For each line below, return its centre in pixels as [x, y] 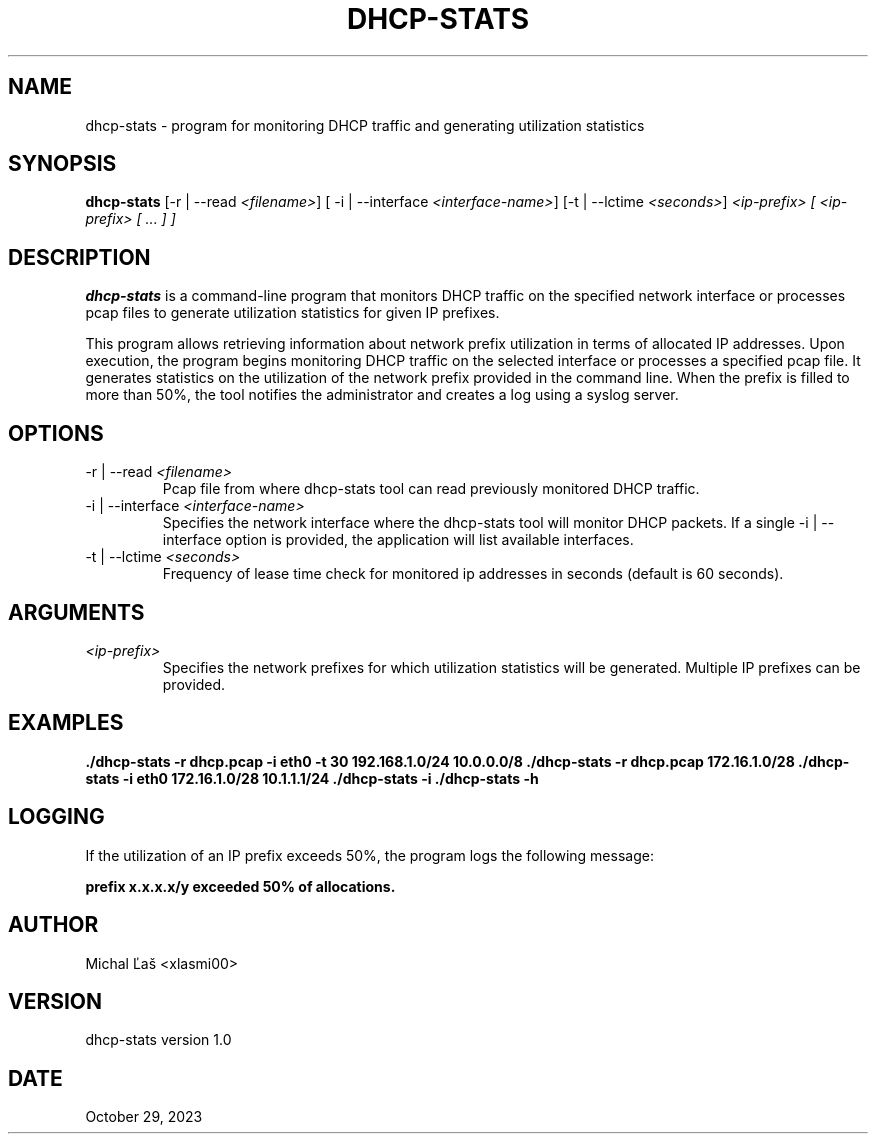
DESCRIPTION [79, 257]
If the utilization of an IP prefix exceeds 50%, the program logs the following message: [369, 855]
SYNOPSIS [62, 164]
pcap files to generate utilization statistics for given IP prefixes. [292, 313]
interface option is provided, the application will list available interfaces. [398, 540]
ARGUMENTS [76, 612]
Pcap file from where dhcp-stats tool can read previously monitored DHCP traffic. [431, 489]
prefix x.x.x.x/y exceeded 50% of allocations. [240, 886]
